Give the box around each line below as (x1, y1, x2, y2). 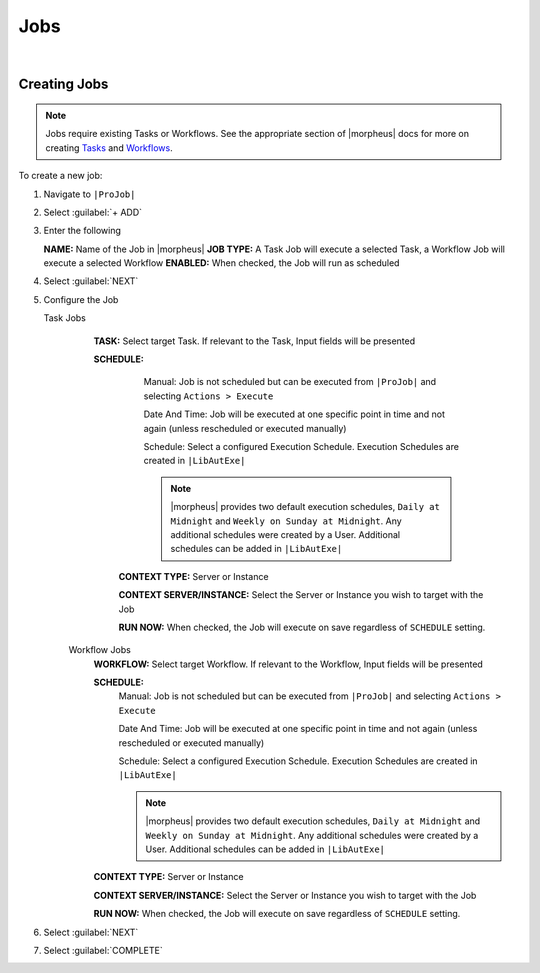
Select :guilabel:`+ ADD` (43, 206, 143, 218)
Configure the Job (43, 293, 119, 305)
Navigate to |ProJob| (43, 188, 136, 200)
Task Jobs (43, 312, 87, 324)
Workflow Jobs (68, 644, 132, 656)
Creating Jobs (18, 76, 109, 93)
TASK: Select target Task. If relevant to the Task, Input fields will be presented (93, 335, 416, 347)
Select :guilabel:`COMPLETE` (43, 944, 164, 956)
